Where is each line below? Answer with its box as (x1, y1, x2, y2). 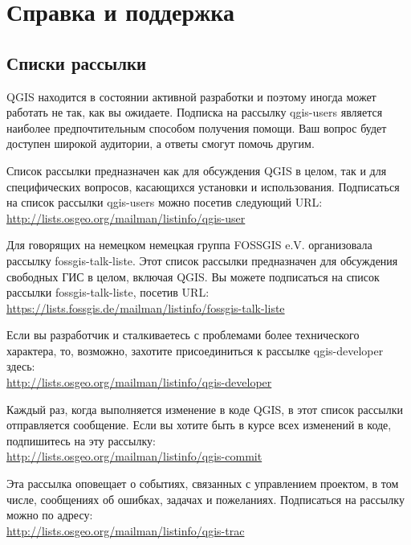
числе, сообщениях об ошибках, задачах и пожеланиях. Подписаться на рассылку (6, 490, 405, 507)
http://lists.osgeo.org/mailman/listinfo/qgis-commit (6, 448, 262, 465)
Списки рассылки (6, 50, 147, 75)
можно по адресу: (6, 506, 93, 523)
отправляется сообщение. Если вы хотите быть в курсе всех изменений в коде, (6, 416, 392, 433)
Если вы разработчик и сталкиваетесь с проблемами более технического (6, 326, 360, 343)
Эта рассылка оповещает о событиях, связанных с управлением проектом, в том (6, 475, 399, 492)
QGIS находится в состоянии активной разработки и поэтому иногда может (6, 88, 376, 104)
